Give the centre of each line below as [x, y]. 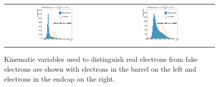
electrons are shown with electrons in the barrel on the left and [100, 68]
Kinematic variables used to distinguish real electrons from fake [101, 59]
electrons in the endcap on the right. [59, 78]
